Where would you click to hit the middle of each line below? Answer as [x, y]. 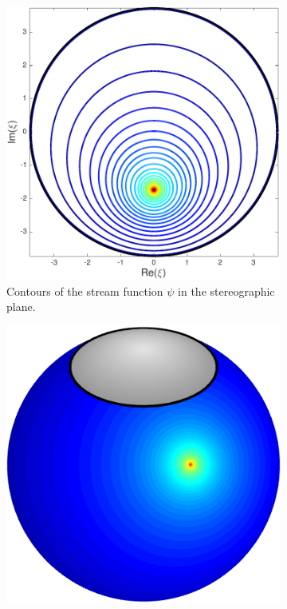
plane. [21, 306]
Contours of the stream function [85, 291]
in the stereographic [226, 291]
